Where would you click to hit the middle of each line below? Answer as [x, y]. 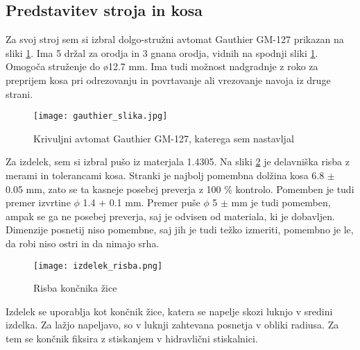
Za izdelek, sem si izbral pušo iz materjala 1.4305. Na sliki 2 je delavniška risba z [178, 161]
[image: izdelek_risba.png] [98, 266]
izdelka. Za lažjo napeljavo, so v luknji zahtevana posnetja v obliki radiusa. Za [172, 325]
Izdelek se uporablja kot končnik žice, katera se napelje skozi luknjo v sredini [169, 311]
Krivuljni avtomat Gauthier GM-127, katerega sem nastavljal [164, 138]
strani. [19, 93]
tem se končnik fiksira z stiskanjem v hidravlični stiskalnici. [132, 339]
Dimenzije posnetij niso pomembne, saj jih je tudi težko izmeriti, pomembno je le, [180, 230]
